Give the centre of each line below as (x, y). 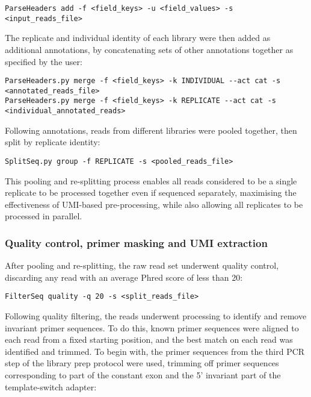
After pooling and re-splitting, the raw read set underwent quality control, (142, 265)
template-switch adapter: (51, 386)
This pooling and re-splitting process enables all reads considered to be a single (151, 180)
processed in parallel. (44, 216)
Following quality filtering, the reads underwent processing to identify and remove (156, 316)
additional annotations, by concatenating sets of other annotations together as (149, 49)
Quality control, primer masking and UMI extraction (136, 242)
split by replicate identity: (53, 142)
